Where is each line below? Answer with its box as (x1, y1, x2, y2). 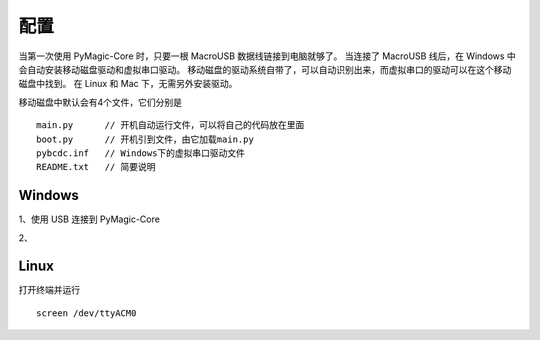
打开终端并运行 (18, 284, 80, 296)
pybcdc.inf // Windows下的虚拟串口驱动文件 (36, 147, 245, 159)
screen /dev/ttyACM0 (36, 307, 137, 319)
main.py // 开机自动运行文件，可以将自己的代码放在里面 (36, 120, 305, 131)
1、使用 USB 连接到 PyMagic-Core (18, 213, 160, 225)
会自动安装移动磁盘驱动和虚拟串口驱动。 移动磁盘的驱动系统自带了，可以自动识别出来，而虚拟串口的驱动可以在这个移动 (18, 63, 512, 75)
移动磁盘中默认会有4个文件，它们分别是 (18, 96, 183, 108)
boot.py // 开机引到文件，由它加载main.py (36, 133, 254, 145)
